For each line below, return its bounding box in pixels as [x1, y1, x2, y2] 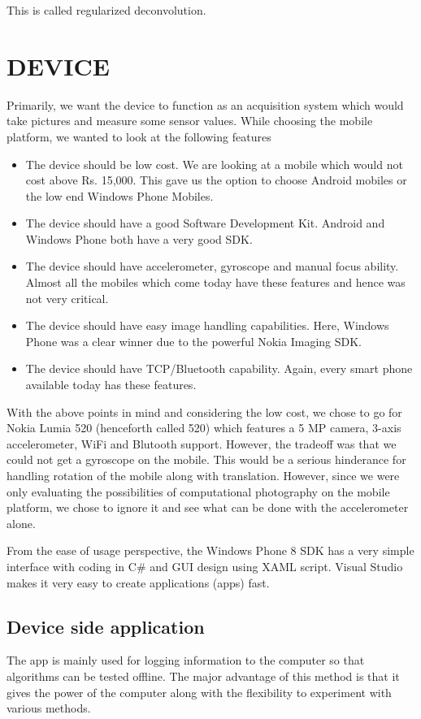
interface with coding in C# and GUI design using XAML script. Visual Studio [7, 557, 403, 574]
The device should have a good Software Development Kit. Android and [25, 214, 385, 232]
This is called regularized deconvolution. [7, 2, 206, 18]
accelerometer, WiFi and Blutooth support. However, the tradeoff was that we [7, 435, 397, 452]
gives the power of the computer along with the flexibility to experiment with [7, 683, 392, 700]
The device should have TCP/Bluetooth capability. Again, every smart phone [25, 360, 413, 377]
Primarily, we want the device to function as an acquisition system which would [7, 96, 404, 113]
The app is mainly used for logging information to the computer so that [7, 652, 365, 669]
